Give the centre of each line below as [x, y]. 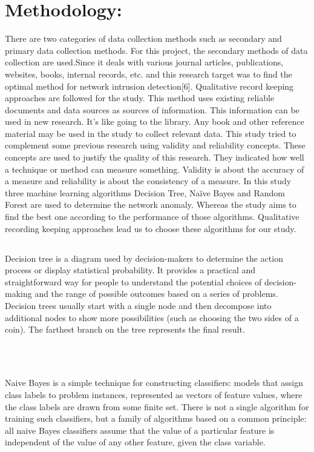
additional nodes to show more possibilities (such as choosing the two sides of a [152, 317]
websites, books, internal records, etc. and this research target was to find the [149, 74]
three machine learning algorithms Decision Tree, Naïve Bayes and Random [145, 192]
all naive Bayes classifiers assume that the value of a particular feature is [140, 430]
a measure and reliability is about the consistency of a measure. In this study [148, 181]
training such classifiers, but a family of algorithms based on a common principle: [156, 418]
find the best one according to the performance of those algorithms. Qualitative [152, 217]
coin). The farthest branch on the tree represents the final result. [125, 329]
